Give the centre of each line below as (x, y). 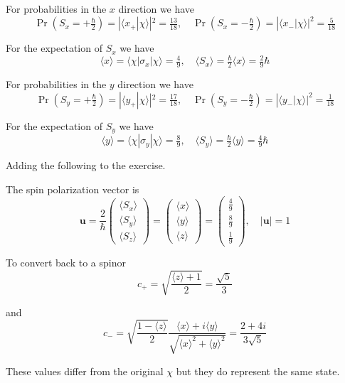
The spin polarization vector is (73, 189)
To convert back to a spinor (66, 263)
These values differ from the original (85, 371)
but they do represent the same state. (258, 371)
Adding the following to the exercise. (86, 165)
